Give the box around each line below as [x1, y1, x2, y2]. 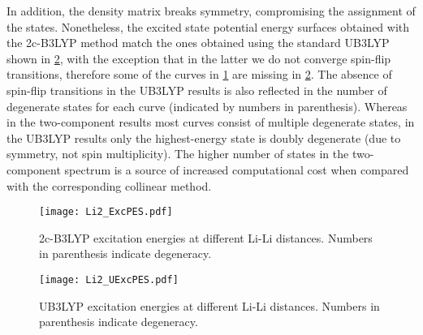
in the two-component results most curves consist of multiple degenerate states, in [6, 114, 415, 131]
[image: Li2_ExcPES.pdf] [39, 206, 173, 218]
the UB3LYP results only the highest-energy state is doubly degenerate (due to [6, 129, 401, 146]
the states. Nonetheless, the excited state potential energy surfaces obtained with [6, 18, 410, 35]
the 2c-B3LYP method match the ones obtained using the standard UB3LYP [6, 34, 390, 51]
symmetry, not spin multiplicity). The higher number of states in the [6, 145, 349, 162]
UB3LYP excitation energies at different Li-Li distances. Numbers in [39, 297, 380, 314]
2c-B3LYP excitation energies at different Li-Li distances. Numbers [39, 229, 373, 246]
